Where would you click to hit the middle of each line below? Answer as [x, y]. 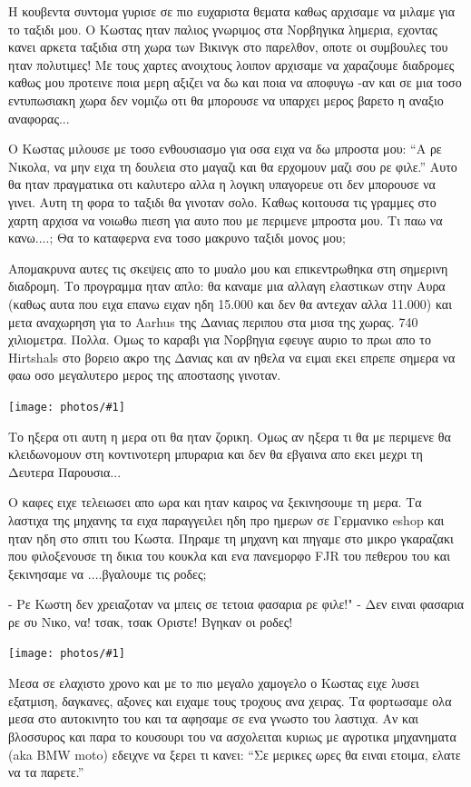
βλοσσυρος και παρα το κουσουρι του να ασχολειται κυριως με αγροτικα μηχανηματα [232, 736]
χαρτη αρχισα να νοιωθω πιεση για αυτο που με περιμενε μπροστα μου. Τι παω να [226, 219]
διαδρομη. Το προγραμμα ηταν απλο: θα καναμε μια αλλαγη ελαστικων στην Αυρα [227, 286]
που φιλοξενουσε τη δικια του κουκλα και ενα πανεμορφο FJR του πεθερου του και [229, 556]
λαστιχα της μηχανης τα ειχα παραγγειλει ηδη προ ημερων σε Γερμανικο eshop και [226, 519]
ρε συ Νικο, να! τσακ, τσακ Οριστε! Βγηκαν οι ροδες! [151, 621]
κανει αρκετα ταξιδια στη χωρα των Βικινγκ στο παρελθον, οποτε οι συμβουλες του [228, 47]
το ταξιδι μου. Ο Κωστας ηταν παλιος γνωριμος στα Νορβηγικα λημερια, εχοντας [223, 29]
